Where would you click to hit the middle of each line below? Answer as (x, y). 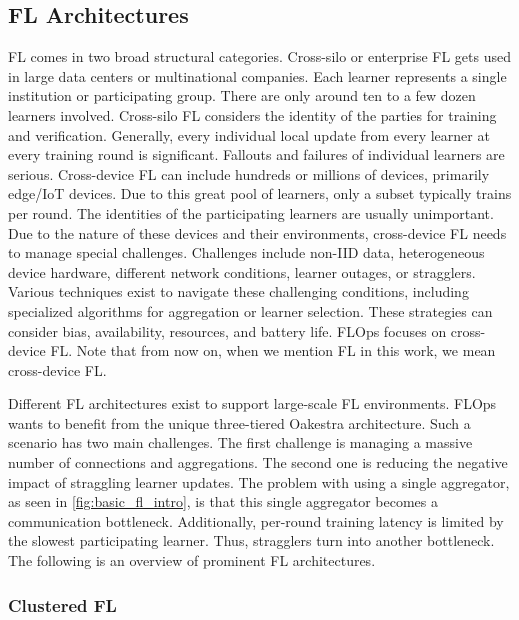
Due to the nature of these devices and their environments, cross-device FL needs (257, 232)
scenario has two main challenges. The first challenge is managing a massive (240, 442)
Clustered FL (62, 604)
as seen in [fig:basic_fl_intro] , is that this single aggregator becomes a (223, 501)
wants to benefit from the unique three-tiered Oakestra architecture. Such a (239, 422)
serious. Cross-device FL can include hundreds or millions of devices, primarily (249, 173)
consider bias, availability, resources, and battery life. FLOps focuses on (227, 330)
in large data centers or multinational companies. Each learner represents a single (257, 75)
